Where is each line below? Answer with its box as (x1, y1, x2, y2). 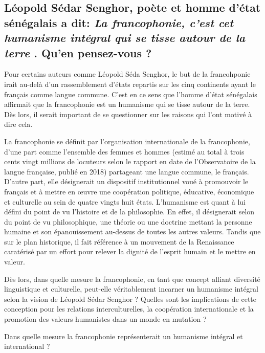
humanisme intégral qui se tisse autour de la (4, 30, 246, 46)
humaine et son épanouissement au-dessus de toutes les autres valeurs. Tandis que (4, 226, 261, 237)
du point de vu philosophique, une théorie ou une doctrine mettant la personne (4, 216, 252, 227)
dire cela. (4, 119, 33, 129)
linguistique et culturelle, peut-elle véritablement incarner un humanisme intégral (4, 283, 258, 294)
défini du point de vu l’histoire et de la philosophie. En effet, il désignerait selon (4, 206, 255, 217)
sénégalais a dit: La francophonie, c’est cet (4, 14, 234, 30)
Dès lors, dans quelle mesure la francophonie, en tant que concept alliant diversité (4, 273, 260, 284)
